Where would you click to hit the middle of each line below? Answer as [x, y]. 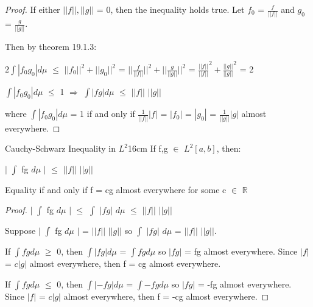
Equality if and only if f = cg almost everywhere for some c [116, 189]
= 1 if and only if [103, 114]
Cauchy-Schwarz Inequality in [61, 148]
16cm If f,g [148, 148]
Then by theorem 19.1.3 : [51, 46]
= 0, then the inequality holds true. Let [171, 9]
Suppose [20, 231]
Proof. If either [33, 9]
